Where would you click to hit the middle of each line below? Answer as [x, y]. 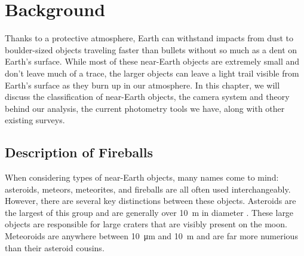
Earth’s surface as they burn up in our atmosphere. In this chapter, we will [142, 85]
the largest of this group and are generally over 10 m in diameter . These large [149, 212]
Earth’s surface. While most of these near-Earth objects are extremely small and [152, 61]
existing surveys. [35, 120]
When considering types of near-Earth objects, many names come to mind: [142, 177]
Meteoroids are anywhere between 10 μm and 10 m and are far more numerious [151, 236]
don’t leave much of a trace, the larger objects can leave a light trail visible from [152, 73]
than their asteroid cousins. [55, 247]
